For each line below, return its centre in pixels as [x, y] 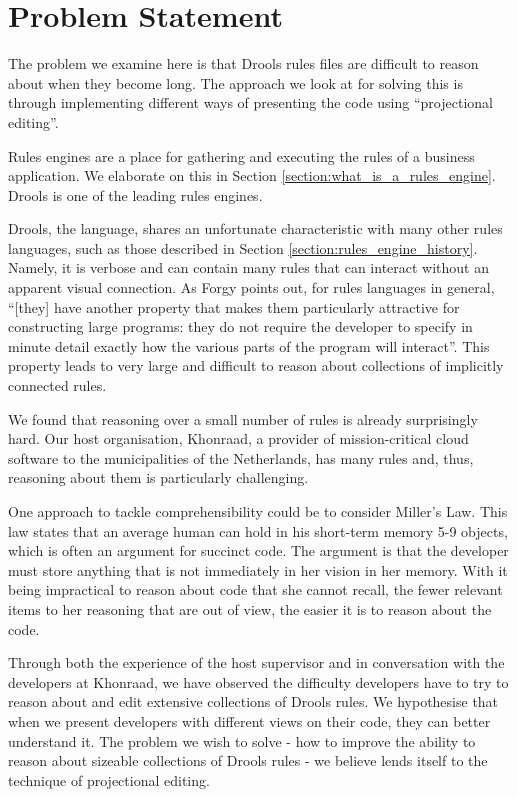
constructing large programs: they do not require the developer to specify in [240, 326]
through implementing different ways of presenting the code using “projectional [250, 102]
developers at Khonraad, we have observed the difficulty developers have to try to [258, 681]
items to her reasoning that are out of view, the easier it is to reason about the [250, 608]
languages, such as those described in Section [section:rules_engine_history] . [243, 247]
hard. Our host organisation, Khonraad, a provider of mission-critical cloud [238, 438]
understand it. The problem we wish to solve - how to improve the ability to [242, 740]
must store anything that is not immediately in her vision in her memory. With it [258, 569]
